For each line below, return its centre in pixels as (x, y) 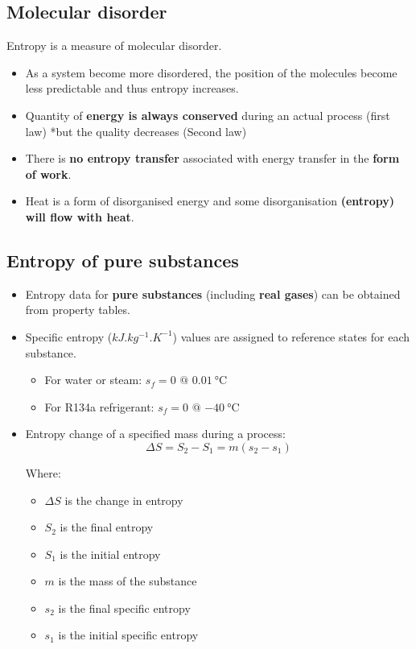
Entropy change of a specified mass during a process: (155, 434)
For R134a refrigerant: (99, 406)
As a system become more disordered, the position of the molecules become (211, 72)
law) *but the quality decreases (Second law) (136, 131)
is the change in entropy (124, 500)
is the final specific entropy (124, 608)
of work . (48, 174)
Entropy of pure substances (123, 260)
